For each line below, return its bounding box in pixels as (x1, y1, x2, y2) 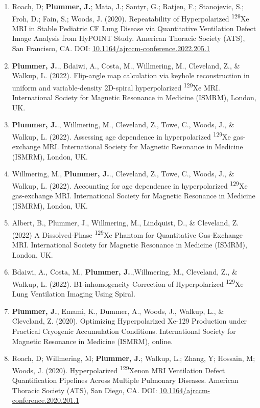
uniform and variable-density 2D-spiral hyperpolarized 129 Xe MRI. (12, 80, 220, 93)
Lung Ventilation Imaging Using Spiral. (12, 288, 135, 299)
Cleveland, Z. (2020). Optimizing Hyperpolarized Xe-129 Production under (12, 315, 247, 326)
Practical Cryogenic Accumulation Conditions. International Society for (12, 325, 236, 336)
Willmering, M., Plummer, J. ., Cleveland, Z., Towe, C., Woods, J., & (12, 168, 234, 179)
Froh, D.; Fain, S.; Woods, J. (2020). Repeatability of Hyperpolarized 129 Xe (12, 11, 249, 24)
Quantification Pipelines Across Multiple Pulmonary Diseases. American (12, 375, 239, 385)
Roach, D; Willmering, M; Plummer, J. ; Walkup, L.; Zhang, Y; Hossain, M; (12, 353, 255, 364)
